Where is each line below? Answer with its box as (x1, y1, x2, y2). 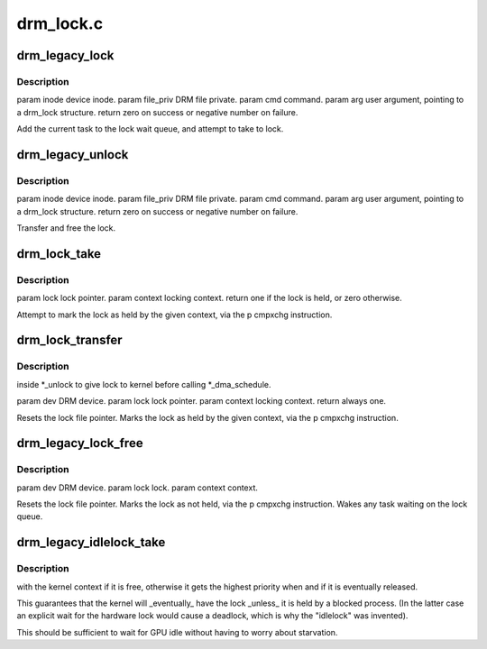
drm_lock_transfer (16, 333, 123, 348)
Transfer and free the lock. (16, 223, 116, 233)
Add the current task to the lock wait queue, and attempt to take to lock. (16, 123, 284, 134)
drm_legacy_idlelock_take (16, 535, 166, 550)
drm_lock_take (16, 246, 102, 261)
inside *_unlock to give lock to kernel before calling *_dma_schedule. (16, 379, 271, 389)
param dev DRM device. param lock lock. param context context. (16, 482, 259, 493)
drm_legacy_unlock (16, 147, 129, 162)
